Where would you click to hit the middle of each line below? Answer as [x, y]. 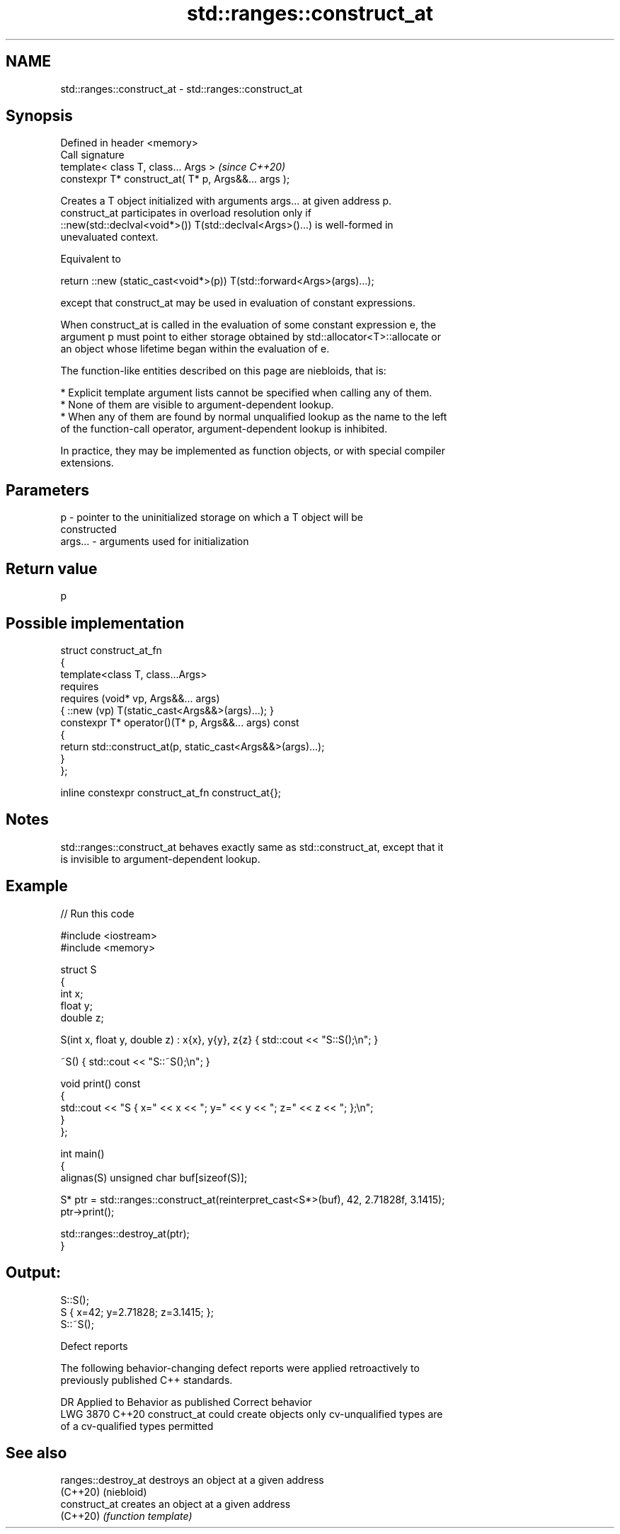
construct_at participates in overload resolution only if [186, 213]
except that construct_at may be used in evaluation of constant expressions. [238, 303]
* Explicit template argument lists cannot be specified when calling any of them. [246, 393]
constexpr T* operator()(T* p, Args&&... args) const [180, 722]
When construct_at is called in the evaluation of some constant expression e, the [248, 325]
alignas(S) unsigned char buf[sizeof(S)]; [154, 1177]
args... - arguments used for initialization [155, 542]
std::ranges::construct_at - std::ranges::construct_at [182, 88]
